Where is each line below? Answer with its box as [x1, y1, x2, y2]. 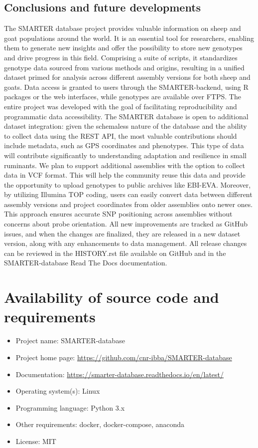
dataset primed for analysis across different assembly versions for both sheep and [4, 72, 251, 82]
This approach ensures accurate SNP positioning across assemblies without [4, 209, 233, 219]
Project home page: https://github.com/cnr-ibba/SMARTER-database [15, 352, 232, 362]
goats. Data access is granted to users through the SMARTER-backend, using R [4, 81, 249, 92]
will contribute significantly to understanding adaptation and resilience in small [4, 150, 247, 160]
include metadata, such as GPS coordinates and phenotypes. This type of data [4, 140, 244, 151]
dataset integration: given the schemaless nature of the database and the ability [4, 121, 247, 131]
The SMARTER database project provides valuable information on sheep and [4, 23, 241, 33]
